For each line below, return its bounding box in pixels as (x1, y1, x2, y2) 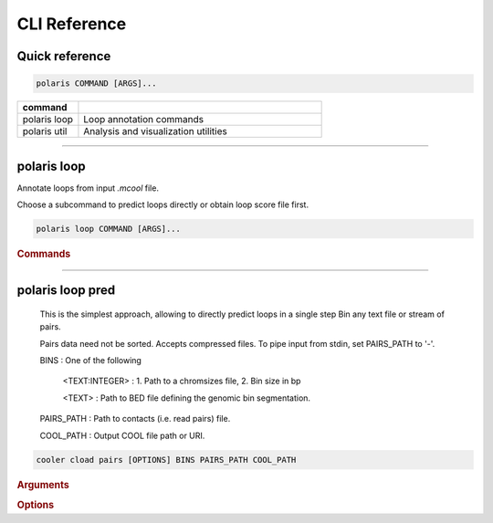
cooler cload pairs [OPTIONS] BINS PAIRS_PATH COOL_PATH (36, 455, 297, 465)
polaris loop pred (16, 283, 116, 298)
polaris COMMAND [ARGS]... (36, 78, 157, 89)
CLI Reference (16, 14, 127, 34)
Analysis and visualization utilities (83, 125, 227, 138)
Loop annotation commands (83, 113, 205, 126)
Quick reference (16, 48, 111, 64)
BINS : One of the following (39, 355, 142, 366)
